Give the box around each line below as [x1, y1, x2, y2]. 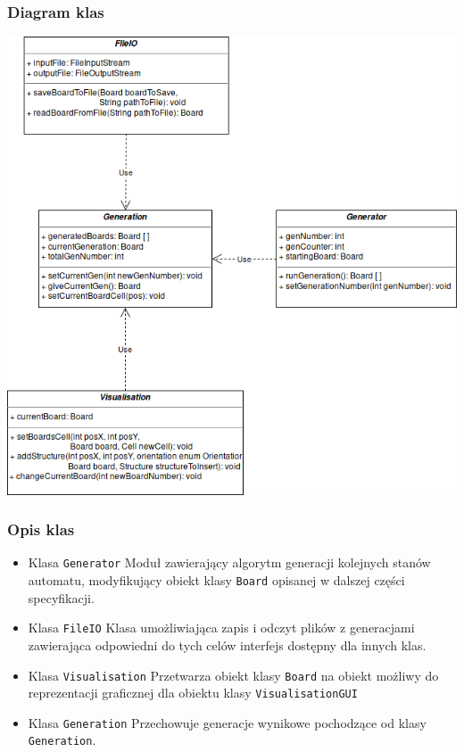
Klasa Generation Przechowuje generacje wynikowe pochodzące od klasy [28, 713, 427, 731]
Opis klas [7, 518, 75, 541]
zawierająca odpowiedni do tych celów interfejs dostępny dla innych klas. [28, 635, 427, 654]
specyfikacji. [28, 588, 95, 607]
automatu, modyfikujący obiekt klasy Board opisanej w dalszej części [28, 571, 405, 589]
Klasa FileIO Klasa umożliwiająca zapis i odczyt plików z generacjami [28, 618, 415, 637]
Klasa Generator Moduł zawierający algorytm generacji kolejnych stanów [28, 553, 431, 572]
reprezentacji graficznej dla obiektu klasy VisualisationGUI [28, 683, 358, 702]
